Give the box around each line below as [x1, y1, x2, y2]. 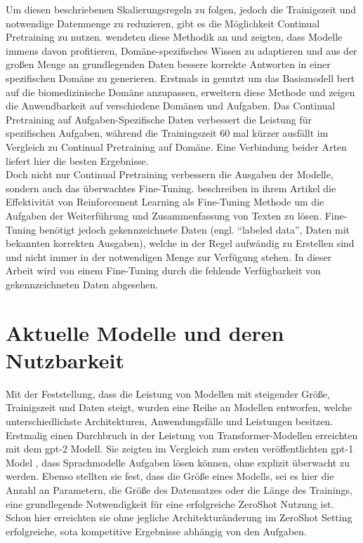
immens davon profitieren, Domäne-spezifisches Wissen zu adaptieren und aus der [6, 43, 357, 58]
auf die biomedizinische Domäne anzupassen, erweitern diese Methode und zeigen [6, 84, 355, 99]
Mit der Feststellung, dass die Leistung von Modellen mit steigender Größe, [6, 386, 330, 401]
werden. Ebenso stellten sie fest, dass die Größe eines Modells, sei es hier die [6, 469, 334, 483]
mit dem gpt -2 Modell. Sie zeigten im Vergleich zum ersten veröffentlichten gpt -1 [6, 441, 354, 456]
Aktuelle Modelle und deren [6, 318, 284, 347]
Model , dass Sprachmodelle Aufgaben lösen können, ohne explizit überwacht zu [6, 455, 350, 469]
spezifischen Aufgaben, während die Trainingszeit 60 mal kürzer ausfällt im [6, 126, 329, 140]
